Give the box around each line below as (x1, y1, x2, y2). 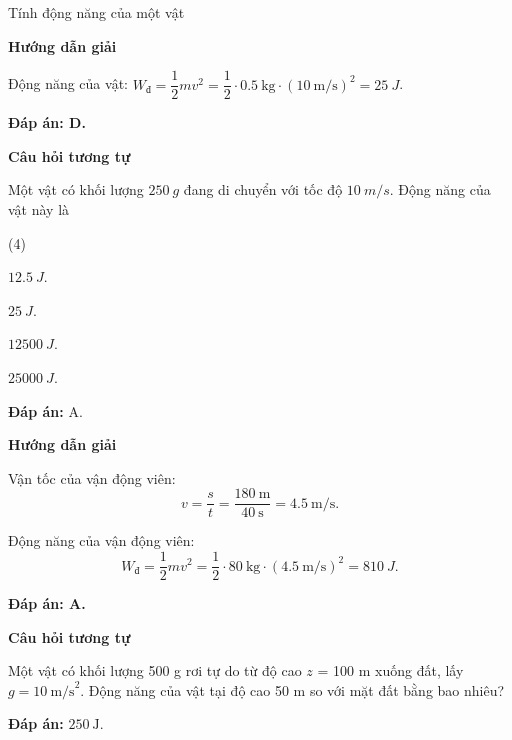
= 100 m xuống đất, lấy (317, 660, 464, 681)
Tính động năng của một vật (8, 2, 185, 22)
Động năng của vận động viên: (8, 530, 195, 551)
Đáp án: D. (8, 112, 86, 133)
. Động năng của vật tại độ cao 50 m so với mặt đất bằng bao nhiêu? (80, 679, 505, 700)
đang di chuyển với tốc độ (183, 179, 343, 200)
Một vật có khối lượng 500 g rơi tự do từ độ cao (8, 660, 302, 681)
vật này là (8, 199, 70, 220)
